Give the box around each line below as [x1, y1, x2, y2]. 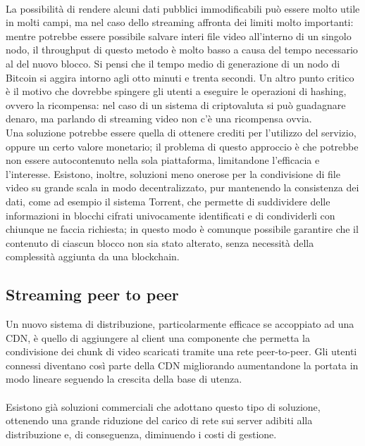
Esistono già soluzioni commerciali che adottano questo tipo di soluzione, [6, 399, 321, 414]
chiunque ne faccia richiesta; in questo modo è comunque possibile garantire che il [6, 222, 359, 236]
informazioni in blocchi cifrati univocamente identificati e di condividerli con [6, 208, 335, 222]
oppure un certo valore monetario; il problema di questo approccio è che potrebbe [6, 139, 359, 153]
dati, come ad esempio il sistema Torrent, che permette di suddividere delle [6, 193, 330, 208]
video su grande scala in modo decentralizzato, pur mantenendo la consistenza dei [6, 180, 359, 195]
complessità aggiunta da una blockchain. [6, 249, 180, 264]
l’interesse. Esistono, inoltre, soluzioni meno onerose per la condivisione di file [6, 166, 340, 181]
